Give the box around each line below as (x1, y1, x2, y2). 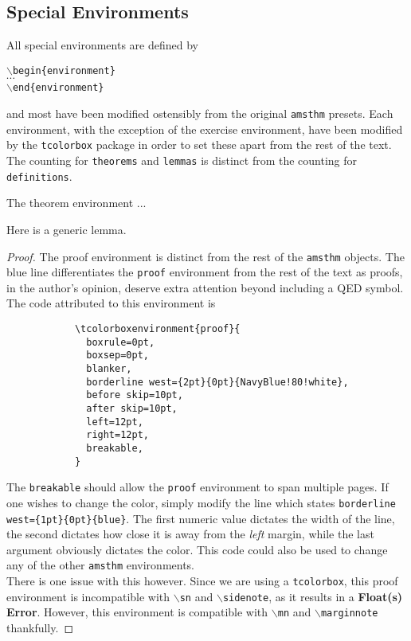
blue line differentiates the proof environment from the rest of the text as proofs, (6, 264, 403, 280)
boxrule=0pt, (86, 336, 155, 348)
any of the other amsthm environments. (6, 557, 195, 573)
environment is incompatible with (6, 588, 170, 604)
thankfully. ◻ (6, 620, 74, 636)
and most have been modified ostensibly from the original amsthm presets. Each (6, 105, 393, 122)
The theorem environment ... (6, 194, 147, 211)
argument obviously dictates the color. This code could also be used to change (6, 541, 388, 557)
